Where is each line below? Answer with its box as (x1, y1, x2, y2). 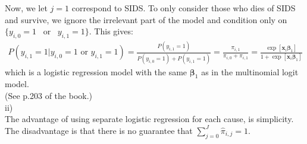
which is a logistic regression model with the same (5, 65, 187, 78)
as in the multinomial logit (201, 65, 299, 78)
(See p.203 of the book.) (5, 89, 93, 102)
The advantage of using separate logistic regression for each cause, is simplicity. (5, 113, 294, 125)
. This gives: (89, 25, 133, 37)
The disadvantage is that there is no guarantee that (5, 124, 193, 136)
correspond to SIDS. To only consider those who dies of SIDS (71, 2, 296, 14)
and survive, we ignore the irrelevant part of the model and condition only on (5, 13, 287, 25)
